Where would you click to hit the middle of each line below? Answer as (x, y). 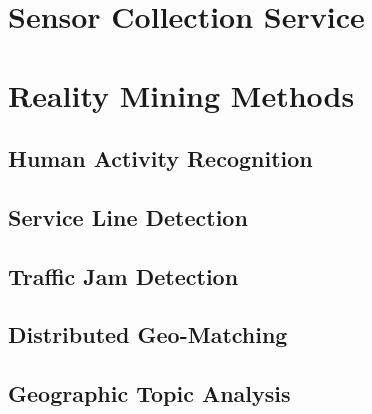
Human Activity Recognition (160, 158)
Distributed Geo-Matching (148, 334)
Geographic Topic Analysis (149, 393)
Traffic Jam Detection (123, 275)
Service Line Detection (128, 216)
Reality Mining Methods (181, 94)
